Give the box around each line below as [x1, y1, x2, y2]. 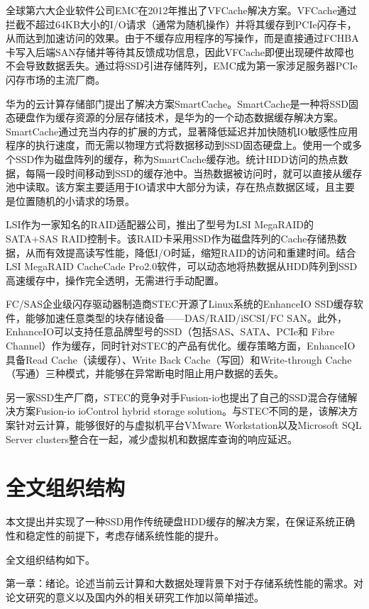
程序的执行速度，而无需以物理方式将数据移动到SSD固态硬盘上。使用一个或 [6, 138, 353, 152]
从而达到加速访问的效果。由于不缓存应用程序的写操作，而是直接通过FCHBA [6, 30, 359, 45]
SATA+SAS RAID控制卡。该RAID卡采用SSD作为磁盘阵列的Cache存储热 [6, 230, 337, 245]
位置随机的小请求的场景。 [15, 193, 135, 208]
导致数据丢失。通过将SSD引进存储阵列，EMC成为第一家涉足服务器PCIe [25, 58, 358, 73]
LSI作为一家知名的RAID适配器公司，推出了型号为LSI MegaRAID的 [6, 217, 314, 232]
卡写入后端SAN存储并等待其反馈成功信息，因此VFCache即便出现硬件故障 [6, 44, 344, 59]
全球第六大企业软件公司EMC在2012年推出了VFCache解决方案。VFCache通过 [6, 3, 357, 17]
